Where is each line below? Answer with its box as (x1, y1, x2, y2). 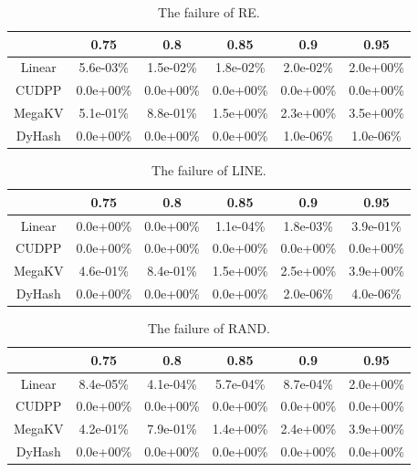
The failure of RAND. (147, 319, 270, 338)
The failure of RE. (158, 3, 260, 21)
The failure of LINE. (152, 161, 266, 180)
